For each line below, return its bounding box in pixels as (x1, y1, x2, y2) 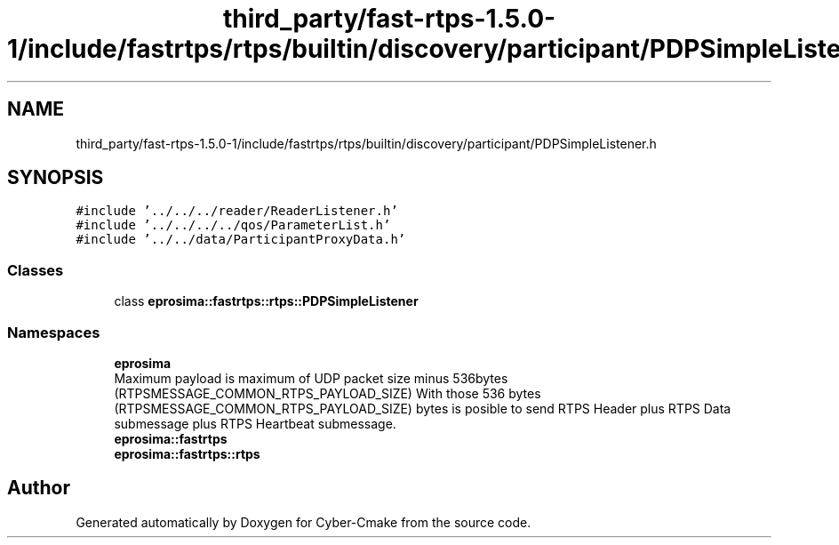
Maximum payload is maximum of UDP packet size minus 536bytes (114, 370, 508, 386)
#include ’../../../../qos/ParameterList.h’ (76, 218, 391, 233)
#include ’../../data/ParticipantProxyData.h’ (76, 232, 406, 247)
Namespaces (7, 323, 100, 341)
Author (7, 477, 70, 500)
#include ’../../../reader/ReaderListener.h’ (76, 204, 398, 219)
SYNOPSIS (7, 166, 104, 189)
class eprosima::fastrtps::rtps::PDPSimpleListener (114, 293, 419, 309)
